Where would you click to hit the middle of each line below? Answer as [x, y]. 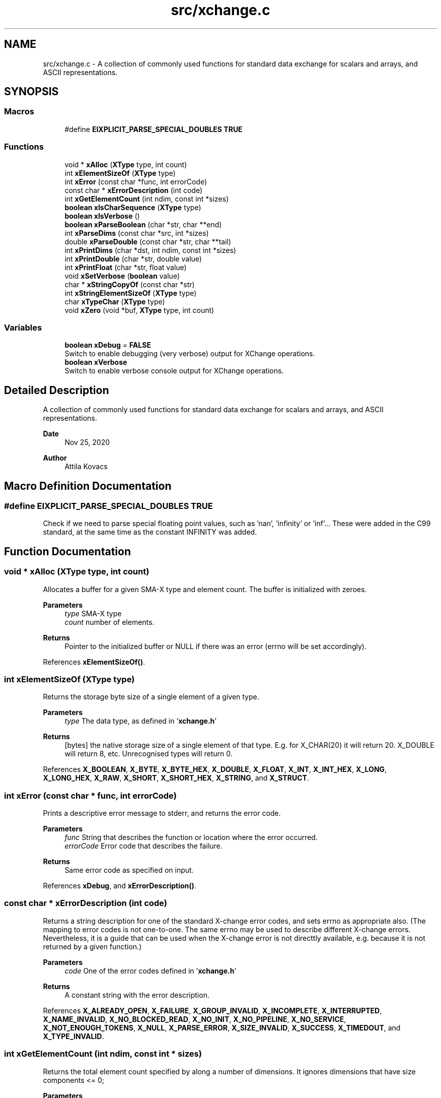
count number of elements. [109, 622]
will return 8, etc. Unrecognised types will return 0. [149, 754]
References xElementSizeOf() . [94, 662]
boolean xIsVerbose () [102, 216]
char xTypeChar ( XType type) [115, 301]
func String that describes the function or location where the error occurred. [191, 837]
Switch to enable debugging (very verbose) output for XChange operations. [190, 354]
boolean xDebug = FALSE [108, 345]
